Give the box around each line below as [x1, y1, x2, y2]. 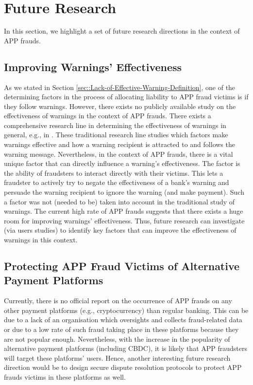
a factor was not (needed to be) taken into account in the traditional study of [4, 196, 235, 206]
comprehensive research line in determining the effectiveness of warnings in [4, 120, 226, 130]
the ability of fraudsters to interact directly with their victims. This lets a [4, 167, 223, 178]
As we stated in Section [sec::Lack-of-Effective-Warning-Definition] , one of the [4, 82, 236, 92]
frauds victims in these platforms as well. [4, 371, 126, 382]
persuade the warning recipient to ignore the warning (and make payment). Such [4, 187, 244, 197]
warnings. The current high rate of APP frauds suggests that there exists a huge [4, 206, 243, 216]
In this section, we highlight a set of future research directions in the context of [4, 26, 240, 36]
